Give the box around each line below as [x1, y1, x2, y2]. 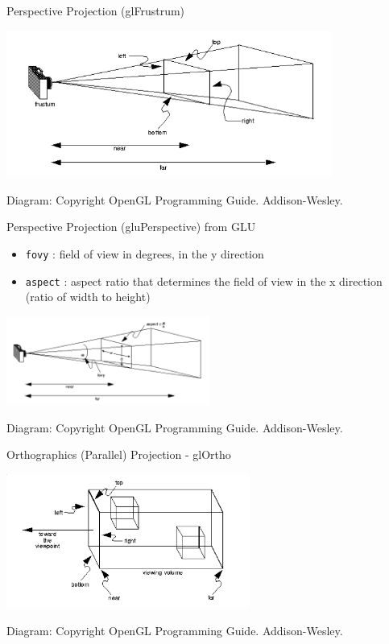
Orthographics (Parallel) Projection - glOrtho [6, 446, 231, 463]
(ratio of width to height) [25, 288, 151, 305]
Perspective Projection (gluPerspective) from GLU [6, 218, 256, 235]
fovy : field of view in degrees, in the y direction [25, 245, 264, 262]
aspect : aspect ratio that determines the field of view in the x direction [25, 272, 383, 289]
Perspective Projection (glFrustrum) [6, 2, 185, 19]
